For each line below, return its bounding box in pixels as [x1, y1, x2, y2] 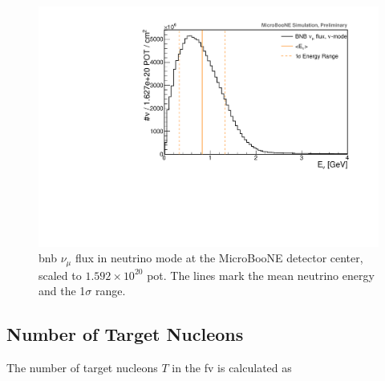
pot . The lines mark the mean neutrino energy [147, 266, 375, 283]
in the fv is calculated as [172, 359, 292, 376]
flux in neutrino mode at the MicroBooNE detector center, [75, 249, 363, 266]
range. [95, 282, 126, 299]
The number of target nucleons [6, 359, 158, 376]
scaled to [38, 266, 82, 283]
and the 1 [38, 282, 86, 299]
